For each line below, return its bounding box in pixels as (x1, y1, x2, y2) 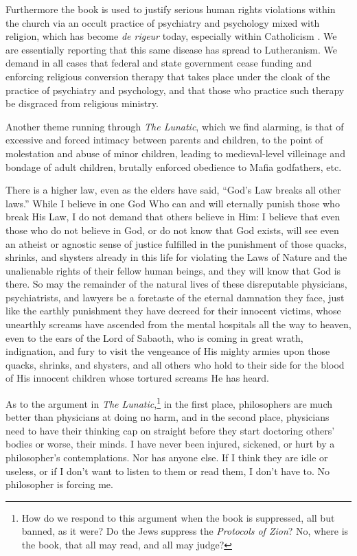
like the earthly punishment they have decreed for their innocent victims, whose (5, 303, 341, 318)
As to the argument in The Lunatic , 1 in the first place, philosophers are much (5, 395, 332, 410)
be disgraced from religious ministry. (5, 96, 159, 111)
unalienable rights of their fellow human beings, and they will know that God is (5, 263, 341, 277)
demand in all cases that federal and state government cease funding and (5, 56, 312, 70)
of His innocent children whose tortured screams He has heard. (5, 371, 270, 385)
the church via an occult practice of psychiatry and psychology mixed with (5, 15, 320, 30)
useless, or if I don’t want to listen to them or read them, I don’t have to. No (5, 463, 330, 478)
